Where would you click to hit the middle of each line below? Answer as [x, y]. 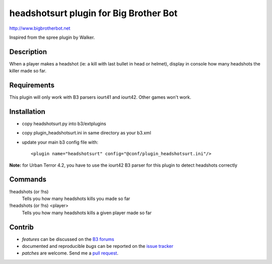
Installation [27, 112]
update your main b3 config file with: [60, 142]
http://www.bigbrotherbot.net [40, 28]
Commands [28, 180]
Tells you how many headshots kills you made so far [76, 199]
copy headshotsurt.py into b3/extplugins [64, 124]
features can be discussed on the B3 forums [68, 239]
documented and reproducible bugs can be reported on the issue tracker [98, 246]
